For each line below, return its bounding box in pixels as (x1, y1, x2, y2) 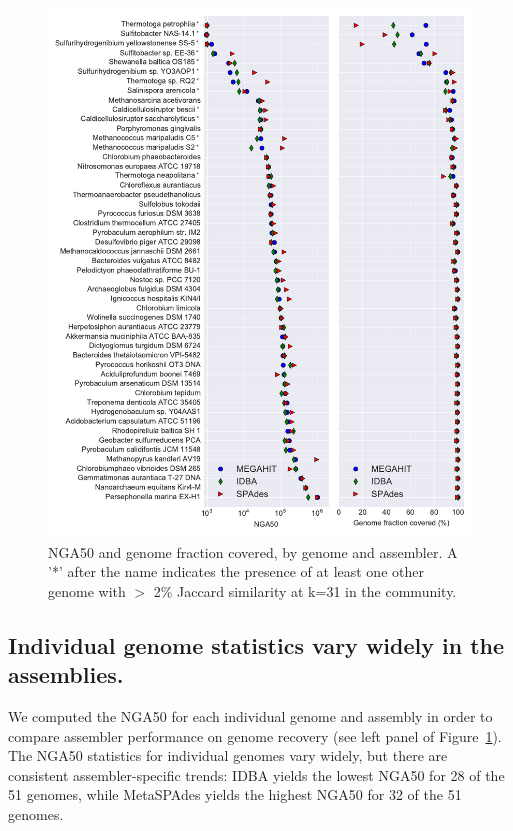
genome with (48, 580, 126, 601)
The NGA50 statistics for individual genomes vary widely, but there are (8, 745, 448, 766)
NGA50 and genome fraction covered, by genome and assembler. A (48, 541, 458, 562)
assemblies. (8, 659, 124, 690)
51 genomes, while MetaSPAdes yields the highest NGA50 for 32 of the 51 (8, 784, 462, 805)
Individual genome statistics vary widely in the (8, 629, 505, 660)
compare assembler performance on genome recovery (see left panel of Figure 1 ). (8, 725, 502, 746)
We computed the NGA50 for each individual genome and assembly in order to (8, 706, 493, 727)
